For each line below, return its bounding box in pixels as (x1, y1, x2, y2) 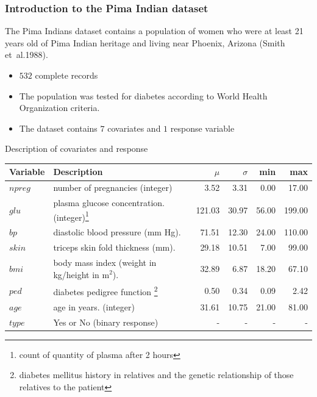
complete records (35, 69, 98, 81)
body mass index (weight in (53, 256, 157, 268)
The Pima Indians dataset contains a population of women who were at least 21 (5, 24, 304, 37)
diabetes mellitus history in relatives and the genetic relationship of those (19, 368, 294, 381)
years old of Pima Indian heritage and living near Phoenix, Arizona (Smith (5, 36, 285, 49)
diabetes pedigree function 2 (53, 284, 158, 298)
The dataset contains (19, 121, 98, 134)
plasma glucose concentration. (53, 196, 165, 209)
